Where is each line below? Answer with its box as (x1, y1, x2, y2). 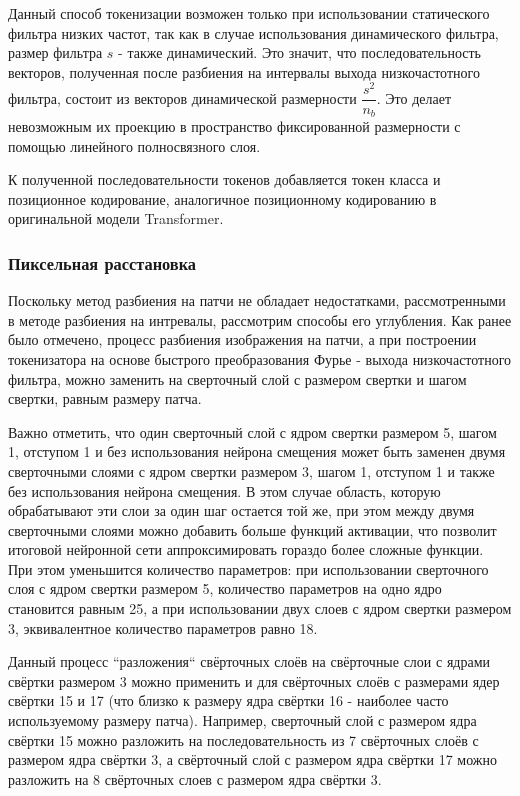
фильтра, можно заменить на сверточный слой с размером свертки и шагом (8, 368, 467, 389)
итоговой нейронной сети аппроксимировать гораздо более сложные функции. (8, 539, 484, 560)
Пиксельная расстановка (8, 250, 197, 275)
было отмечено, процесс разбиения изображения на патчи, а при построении (8, 329, 477, 350)
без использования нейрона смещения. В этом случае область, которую (8, 480, 441, 501)
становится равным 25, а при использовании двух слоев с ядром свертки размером (8, 598, 512, 619)
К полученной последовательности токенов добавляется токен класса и (8, 169, 441, 190)
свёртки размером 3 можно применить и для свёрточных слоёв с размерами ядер (8, 670, 500, 691)
